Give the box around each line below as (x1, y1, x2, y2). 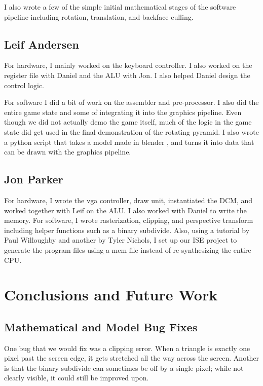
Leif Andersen (4, 36, 79, 52)
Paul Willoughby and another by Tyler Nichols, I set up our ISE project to (4, 235, 237, 245)
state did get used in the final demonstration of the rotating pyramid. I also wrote (4, 126, 259, 137)
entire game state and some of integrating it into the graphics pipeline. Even (4, 106, 242, 117)
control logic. (4, 80, 44, 90)
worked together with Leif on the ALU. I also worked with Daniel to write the (4, 205, 247, 215)
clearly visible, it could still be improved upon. (4, 372, 149, 383)
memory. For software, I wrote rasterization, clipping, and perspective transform (4, 215, 253, 225)
